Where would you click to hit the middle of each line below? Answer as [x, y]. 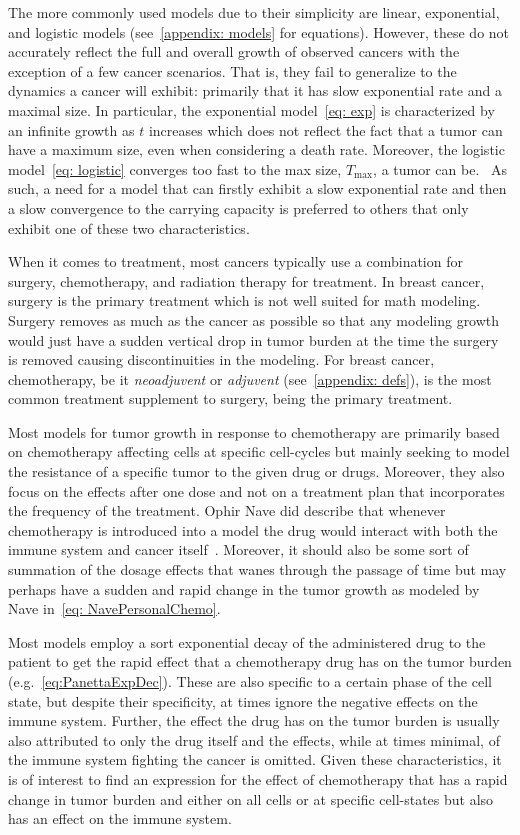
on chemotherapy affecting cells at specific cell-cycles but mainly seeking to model [259, 451]
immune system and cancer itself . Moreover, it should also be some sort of [238, 549]
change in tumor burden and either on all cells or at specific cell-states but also [251, 798]
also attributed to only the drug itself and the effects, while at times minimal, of [254, 739]
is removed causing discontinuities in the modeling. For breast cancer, [221, 359]
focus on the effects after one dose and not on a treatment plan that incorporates [256, 490]
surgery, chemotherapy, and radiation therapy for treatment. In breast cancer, [246, 280]
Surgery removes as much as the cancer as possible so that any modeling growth [254, 319]
